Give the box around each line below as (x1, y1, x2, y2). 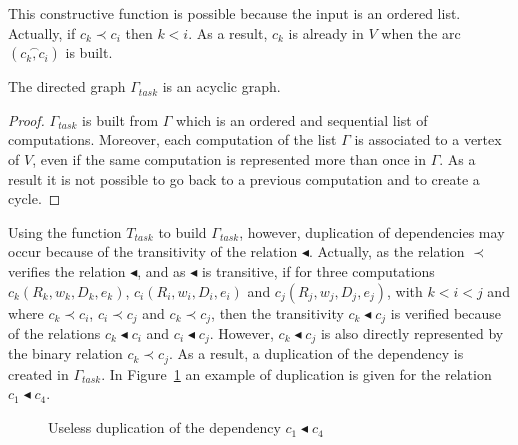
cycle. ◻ (8, 188, 61, 209)
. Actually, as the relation (308, 241, 465, 262)
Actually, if (8, 22, 76, 43)
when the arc (381, 22, 461, 43)
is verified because (390, 302, 502, 323)
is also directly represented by (320, 322, 504, 343)
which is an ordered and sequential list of (176, 109, 428, 130)
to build (158, 221, 207, 242)
